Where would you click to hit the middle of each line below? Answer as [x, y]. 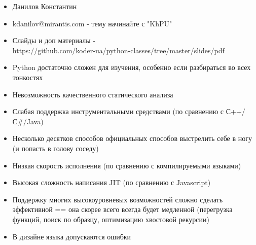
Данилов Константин [45, 6]
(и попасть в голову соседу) [56, 148]
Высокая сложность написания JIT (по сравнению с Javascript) [112, 182]
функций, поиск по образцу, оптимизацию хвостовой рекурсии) [111, 219]
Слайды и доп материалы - [54, 40]
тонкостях [28, 77]
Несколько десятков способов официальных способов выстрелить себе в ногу [132, 138]
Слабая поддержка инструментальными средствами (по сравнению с [118, 111]
